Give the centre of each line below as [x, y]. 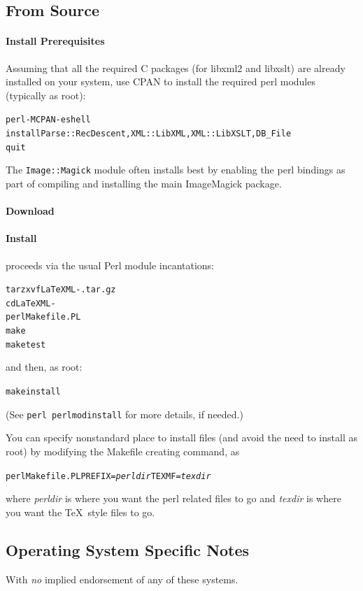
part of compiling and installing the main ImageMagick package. [144, 183]
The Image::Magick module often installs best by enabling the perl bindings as [176, 170]
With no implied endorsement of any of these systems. [122, 579]
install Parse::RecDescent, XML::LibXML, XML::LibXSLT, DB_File [149, 134]
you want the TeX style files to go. [80, 512]
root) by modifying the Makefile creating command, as [123, 451]
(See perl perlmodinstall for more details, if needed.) [124, 414]
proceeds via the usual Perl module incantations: [110, 265]
